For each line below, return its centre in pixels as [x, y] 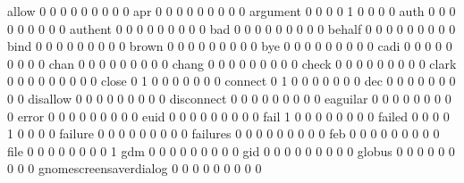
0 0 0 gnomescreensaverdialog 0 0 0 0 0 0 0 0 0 [135, 168]
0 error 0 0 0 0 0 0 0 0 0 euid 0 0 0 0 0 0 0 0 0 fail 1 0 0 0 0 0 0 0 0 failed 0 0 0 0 [228, 116]
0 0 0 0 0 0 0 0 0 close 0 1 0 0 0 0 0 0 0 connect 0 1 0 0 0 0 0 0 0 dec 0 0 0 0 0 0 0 [232, 81]
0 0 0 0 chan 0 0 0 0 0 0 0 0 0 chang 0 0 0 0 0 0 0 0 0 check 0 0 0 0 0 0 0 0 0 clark [232, 63]
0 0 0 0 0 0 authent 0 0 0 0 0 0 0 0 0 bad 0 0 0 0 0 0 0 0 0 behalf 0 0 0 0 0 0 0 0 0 [232, 28]
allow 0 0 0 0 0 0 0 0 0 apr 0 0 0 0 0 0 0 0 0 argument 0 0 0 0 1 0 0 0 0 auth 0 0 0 [232, 11]
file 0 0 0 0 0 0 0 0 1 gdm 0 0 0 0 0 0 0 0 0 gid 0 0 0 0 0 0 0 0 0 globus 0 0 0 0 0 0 [231, 150]
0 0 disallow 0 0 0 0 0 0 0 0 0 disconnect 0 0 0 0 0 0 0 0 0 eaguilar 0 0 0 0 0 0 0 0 [229, 98]
